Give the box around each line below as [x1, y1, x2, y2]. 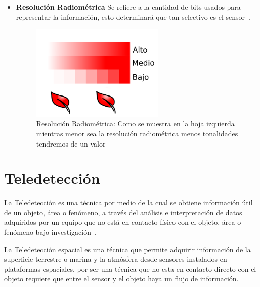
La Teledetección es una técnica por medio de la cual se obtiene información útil [4, 197, 253, 208]
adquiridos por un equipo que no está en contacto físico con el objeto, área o [4, 217, 241, 227]
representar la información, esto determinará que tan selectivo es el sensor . [16, 11, 250, 22]
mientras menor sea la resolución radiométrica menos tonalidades [36, 128, 238, 138]
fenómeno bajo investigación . [4, 227, 97, 237]
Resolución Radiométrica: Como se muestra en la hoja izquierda [36, 118, 235, 129]
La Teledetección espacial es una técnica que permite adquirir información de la [4, 244, 251, 254]
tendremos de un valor [36, 138, 106, 149]
